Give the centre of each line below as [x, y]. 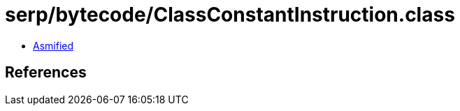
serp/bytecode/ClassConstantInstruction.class [230, 15]
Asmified [53, 45]
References [46, 73]
